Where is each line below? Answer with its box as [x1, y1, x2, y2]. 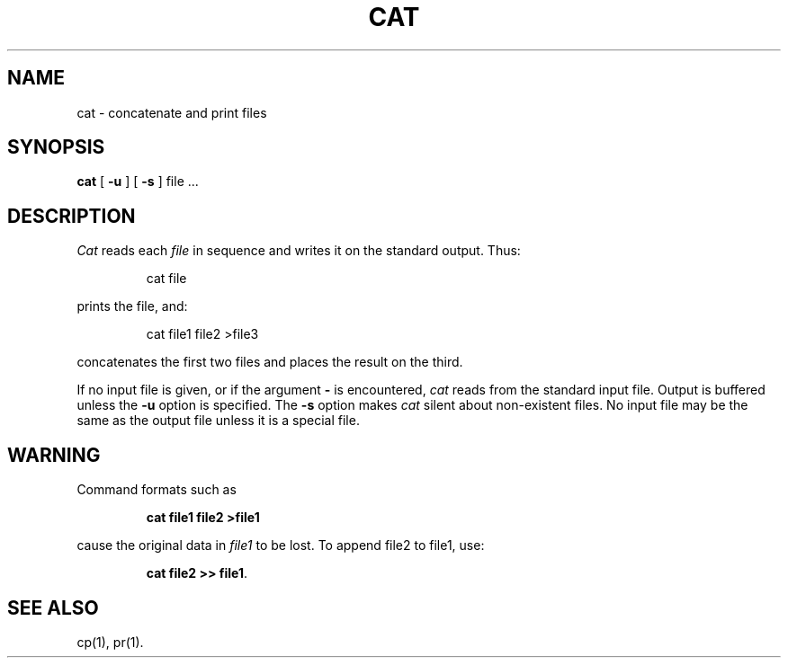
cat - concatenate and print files [76, 104, 267, 120]
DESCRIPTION [7, 204, 136, 227]
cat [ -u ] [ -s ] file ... [76, 173, 199, 190]
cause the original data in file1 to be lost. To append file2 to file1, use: [76, 537, 485, 554]
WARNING [7, 443, 101, 466]
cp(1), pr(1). [76, 634, 144, 650]
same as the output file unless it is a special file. [76, 412, 360, 429]
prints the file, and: [76, 298, 188, 315]
